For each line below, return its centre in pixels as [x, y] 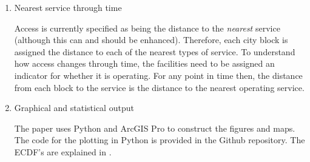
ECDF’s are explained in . [63, 151]
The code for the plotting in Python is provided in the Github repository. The [160, 140]
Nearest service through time [68, 7]
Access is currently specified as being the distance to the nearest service [147, 28]
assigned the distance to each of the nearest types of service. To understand [155, 51]
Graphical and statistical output [74, 108]
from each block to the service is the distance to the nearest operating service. [159, 87]
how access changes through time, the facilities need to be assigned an [144, 63]
